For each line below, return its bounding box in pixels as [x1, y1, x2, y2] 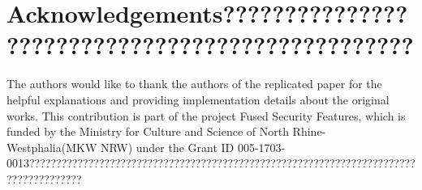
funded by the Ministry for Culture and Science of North [6, 123, 289, 140]
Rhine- [292, 123, 326, 140]
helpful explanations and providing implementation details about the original [6, 91, 390, 108]
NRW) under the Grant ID [100, 138, 235, 155]
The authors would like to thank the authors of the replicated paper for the [6, 75, 382, 92]
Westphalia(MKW [6, 138, 97, 155]
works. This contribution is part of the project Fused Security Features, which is [6, 107, 406, 124]
